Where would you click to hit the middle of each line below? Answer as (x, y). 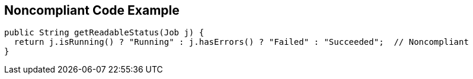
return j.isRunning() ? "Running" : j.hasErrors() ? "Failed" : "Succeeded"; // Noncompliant (241, 42)
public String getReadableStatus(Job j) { (104, 33)
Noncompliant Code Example (92, 10)
